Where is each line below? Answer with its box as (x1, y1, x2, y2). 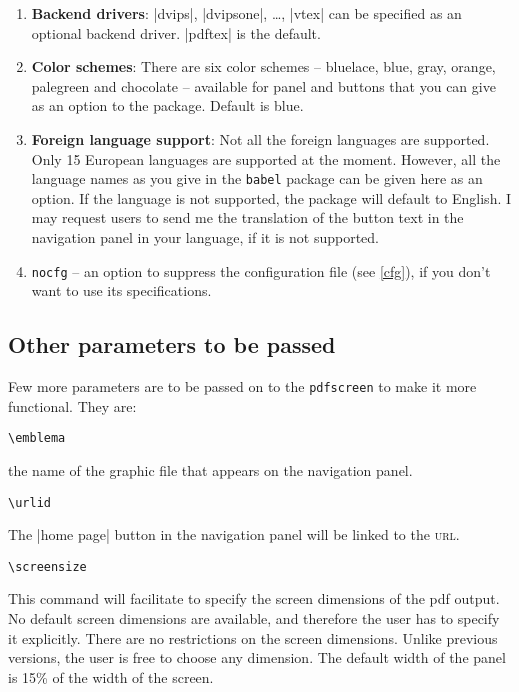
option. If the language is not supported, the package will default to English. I (31, 187, 512, 208)
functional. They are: (8, 395, 137, 416)
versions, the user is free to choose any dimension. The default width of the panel (8, 647, 506, 668)
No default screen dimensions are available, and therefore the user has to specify (8, 608, 500, 629)
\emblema (8, 431, 66, 446)
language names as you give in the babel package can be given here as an (31, 168, 483, 189)
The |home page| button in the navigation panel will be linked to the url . (8, 524, 460, 545)
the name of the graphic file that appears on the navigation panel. (8, 459, 413, 480)
